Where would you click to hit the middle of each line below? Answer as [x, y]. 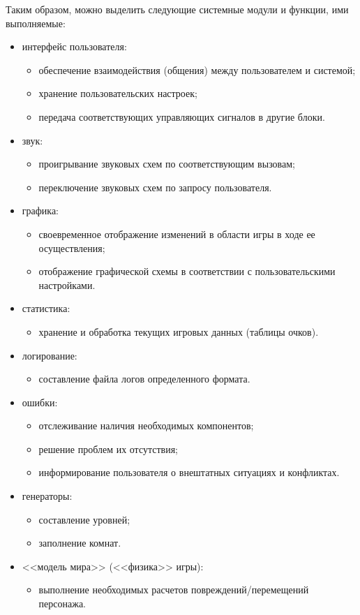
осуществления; [72, 247]
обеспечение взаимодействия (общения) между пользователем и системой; [197, 69]
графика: [40, 210]
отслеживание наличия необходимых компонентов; [146, 425]
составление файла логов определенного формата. [144, 379]
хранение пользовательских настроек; [118, 93]
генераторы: [47, 496]
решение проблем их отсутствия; [108, 449]
